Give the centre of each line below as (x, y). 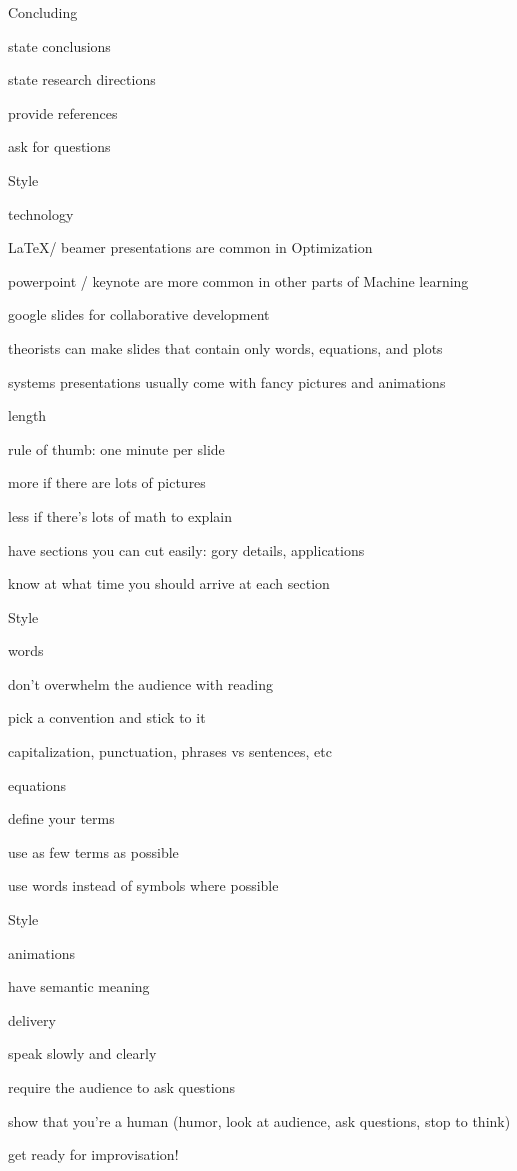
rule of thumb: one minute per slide (116, 448)
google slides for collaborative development (139, 314)
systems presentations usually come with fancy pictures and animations (227, 381)
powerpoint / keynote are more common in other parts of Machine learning (238, 280)
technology (41, 213)
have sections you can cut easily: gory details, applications (186, 549)
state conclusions (59, 45)
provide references (63, 112)
